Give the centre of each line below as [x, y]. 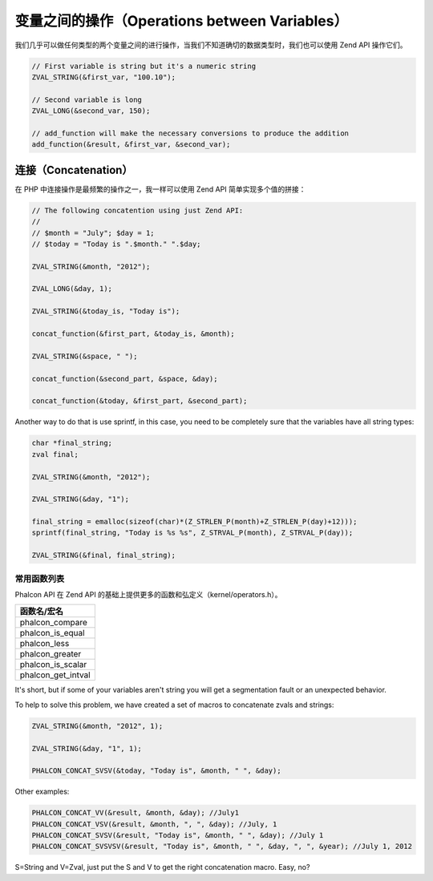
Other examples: [42, 792]
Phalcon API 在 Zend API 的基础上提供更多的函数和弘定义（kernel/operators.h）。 [148, 594]
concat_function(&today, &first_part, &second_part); [140, 401]
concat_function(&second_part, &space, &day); [125, 378]
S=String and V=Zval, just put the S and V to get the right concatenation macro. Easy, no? [162, 867]
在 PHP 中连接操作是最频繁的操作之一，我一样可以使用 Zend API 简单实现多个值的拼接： [160, 189]
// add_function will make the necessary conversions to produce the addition [190, 133]
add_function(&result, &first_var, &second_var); [131, 145]
